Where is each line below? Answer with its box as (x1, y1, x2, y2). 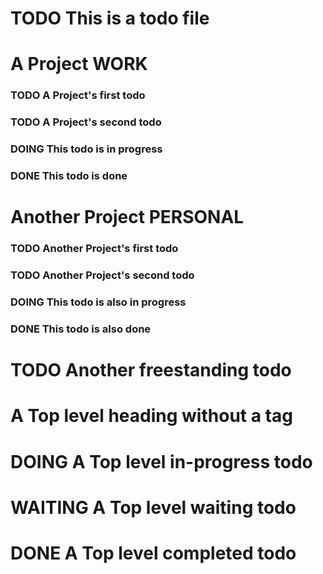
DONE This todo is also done (10, 322, 152, 336)
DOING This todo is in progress (10, 142, 163, 156)
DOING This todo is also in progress (10, 295, 187, 309)
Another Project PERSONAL (10, 206, 245, 229)
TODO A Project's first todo (10, 88, 146, 102)
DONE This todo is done (10, 169, 128, 183)
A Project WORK (10, 53, 148, 76)
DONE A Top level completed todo (10, 542, 297, 564)
